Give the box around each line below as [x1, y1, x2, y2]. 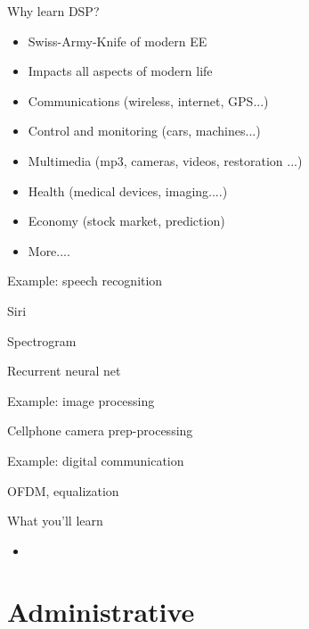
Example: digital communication [7, 451, 184, 469]
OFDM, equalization [7, 481, 119, 500]
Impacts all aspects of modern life [28, 62, 213, 80]
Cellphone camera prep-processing [7, 421, 193, 440]
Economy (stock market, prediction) [28, 211, 225, 230]
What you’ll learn [7, 511, 103, 530]
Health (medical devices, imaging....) [28, 181, 228, 200]
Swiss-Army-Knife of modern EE [28, 31, 207, 50]
